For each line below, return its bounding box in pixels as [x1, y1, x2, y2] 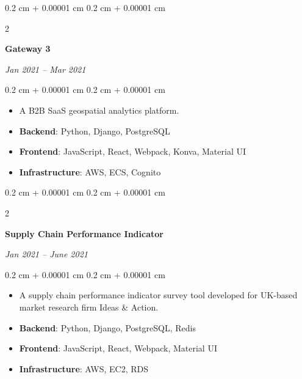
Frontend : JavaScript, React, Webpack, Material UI [19, 342, 217, 355]
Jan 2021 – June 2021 [5, 248, 88, 260]
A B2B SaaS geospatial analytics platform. [19, 103, 179, 116]
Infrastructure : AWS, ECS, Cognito [19, 165, 161, 178]
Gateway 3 [5, 42, 51, 55]
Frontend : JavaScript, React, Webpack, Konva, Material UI [19, 145, 246, 158]
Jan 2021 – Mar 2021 [5, 62, 86, 75]
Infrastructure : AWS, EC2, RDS [19, 362, 149, 375]
